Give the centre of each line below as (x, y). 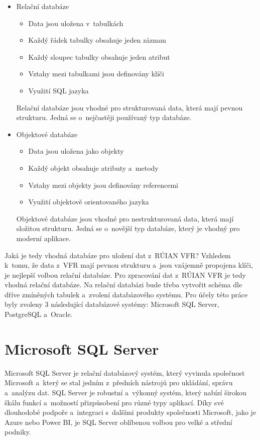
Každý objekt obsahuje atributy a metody (93, 168)
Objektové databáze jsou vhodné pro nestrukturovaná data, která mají (125, 218)
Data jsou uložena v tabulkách (76, 23)
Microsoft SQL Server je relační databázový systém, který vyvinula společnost (125, 372)
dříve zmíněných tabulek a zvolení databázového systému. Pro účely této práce (126, 294)
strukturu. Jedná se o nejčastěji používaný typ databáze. (104, 117)
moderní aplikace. (43, 238)
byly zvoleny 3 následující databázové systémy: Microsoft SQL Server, (112, 304)
